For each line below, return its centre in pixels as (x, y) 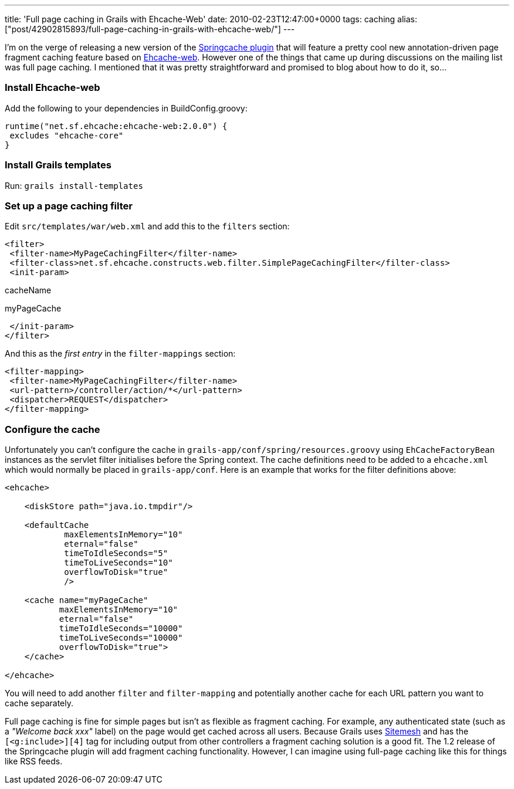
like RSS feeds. (34, 761)
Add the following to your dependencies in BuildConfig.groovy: (126, 108)
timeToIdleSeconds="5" (116, 553)
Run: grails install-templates (74, 185)
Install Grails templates (58, 165)
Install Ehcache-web (53, 88)
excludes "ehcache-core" (67, 135)
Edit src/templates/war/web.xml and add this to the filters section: (147, 226)
